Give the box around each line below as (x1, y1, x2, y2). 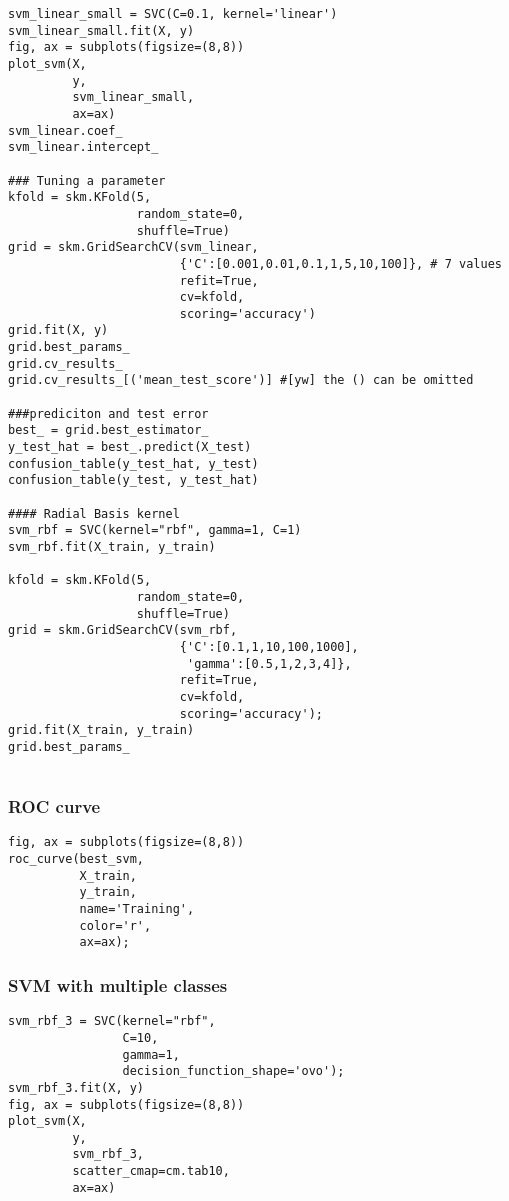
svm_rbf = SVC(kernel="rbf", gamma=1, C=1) (8, 523, 302, 538)
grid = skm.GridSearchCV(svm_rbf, (8, 623, 238, 638)
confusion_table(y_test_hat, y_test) (8, 456, 259, 471)
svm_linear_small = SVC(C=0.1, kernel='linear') (8, 7, 338, 21)
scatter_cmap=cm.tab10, (72, 1164, 230, 1179)
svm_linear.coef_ (8, 123, 123, 138)
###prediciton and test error (8, 406, 209, 421)
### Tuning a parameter (8, 173, 166, 188)
